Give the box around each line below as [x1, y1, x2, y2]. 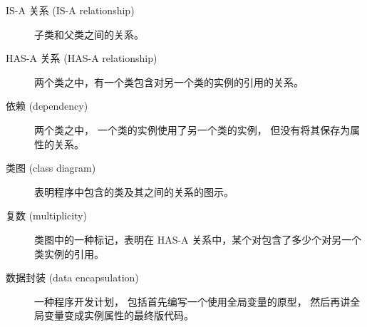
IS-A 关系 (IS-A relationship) [6, 3, 135, 17]
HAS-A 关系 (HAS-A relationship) [6, 51, 157, 66]
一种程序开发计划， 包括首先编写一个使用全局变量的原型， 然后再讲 [34, 294, 351, 308]
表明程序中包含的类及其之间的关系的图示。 [34, 184, 234, 199]
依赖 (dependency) [6, 98, 88, 113]
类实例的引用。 [34, 246, 104, 261]
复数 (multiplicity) [6, 208, 87, 223]
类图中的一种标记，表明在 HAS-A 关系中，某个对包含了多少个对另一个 [34, 232, 362, 246]
